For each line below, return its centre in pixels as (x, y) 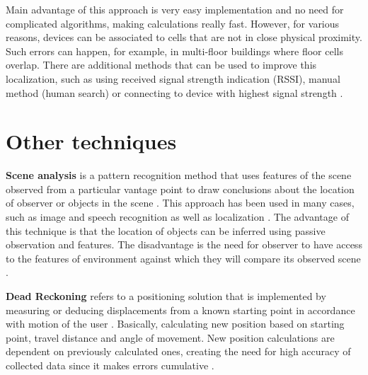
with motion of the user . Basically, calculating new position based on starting (175, 324)
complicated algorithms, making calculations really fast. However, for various (173, 23)
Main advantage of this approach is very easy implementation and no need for (175, 9)
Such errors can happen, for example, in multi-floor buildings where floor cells (174, 51)
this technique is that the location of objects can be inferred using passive (166, 230)
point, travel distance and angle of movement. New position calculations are (170, 337)
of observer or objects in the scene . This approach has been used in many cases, (180, 203)
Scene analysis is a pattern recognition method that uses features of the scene (179, 175)
